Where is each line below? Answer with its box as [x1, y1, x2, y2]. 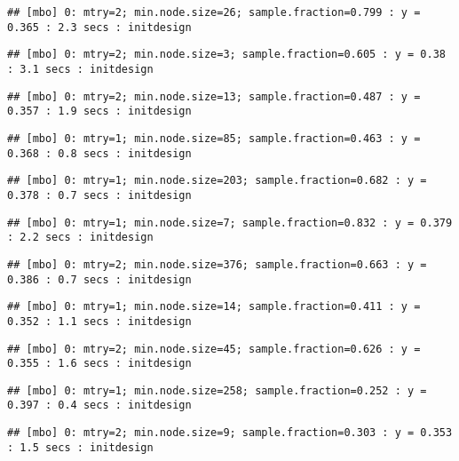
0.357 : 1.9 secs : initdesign [7, 105, 192, 118]
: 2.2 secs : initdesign [7, 231, 154, 244]
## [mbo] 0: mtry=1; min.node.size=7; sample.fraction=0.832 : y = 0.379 [7, 216, 453, 229]
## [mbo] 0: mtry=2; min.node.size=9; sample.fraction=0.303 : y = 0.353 [7, 426, 453, 440]
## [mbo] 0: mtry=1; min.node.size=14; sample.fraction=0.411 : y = [7, 300, 421, 314]
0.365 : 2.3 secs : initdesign [7, 20, 192, 34]
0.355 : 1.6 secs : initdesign [7, 357, 192, 370]
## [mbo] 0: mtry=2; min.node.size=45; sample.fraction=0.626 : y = [7, 342, 421, 355]
